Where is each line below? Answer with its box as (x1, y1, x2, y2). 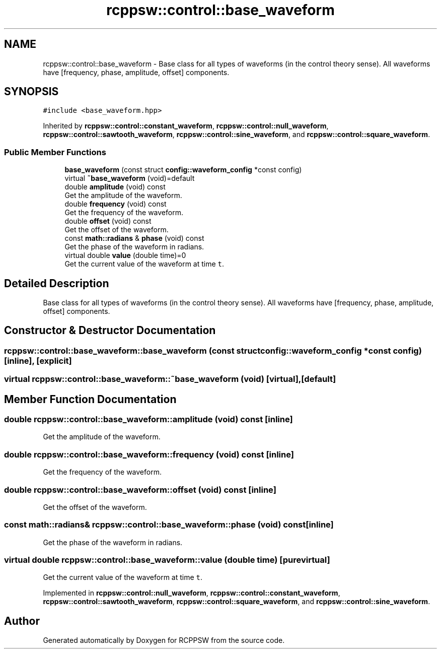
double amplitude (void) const (64, 182, 166, 191)
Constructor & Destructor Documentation (4, 324, 216, 337)
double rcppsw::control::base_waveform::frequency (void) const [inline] (4, 449, 294, 460)
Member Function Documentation (4, 393, 177, 406)
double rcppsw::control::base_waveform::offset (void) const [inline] (4, 484, 276, 495)
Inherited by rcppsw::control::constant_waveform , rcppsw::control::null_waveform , (43, 121, 329, 130)
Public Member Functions (4, 147, 106, 157)
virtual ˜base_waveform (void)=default (64, 174, 195, 183)
